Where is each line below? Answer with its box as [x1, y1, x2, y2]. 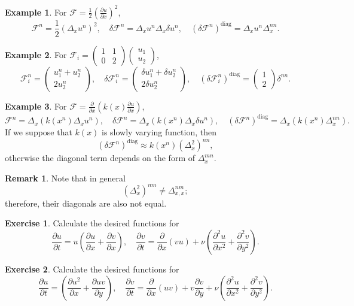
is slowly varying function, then [102, 126, 216, 138]
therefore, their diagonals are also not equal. [5, 196, 167, 209]
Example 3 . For [5, 99, 67, 112]
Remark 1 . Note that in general [5, 171, 126, 184]
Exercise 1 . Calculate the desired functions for [5, 217, 179, 229]
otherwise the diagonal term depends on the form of [5, 152, 195, 164]
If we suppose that [5, 126, 72, 138]
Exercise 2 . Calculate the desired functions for [5, 263, 179, 275]
